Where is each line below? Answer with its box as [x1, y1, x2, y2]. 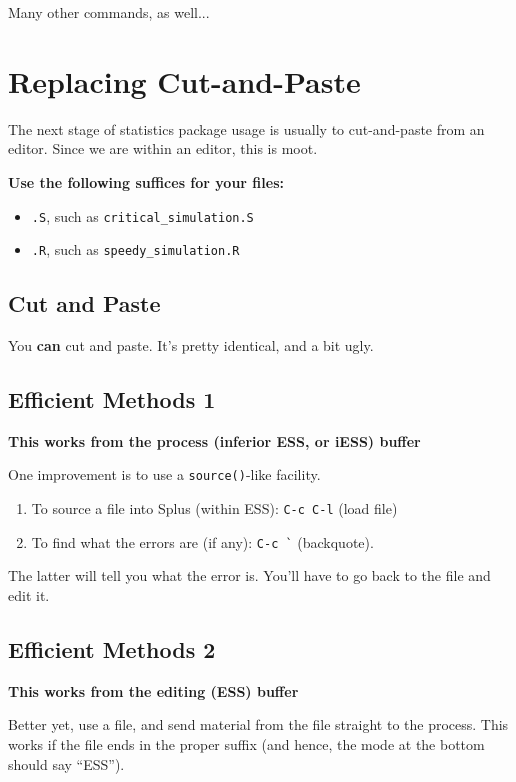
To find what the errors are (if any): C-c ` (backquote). [31, 531, 374, 552]
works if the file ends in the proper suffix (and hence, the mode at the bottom [8, 733, 485, 754]
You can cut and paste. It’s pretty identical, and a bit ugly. [8, 335, 374, 356]
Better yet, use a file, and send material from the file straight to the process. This [8, 714, 509, 735]
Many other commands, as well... [8, 2, 210, 22]
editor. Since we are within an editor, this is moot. [8, 138, 318, 159]
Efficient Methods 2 [8, 633, 216, 664]
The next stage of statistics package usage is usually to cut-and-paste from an [8, 118, 485, 139]
